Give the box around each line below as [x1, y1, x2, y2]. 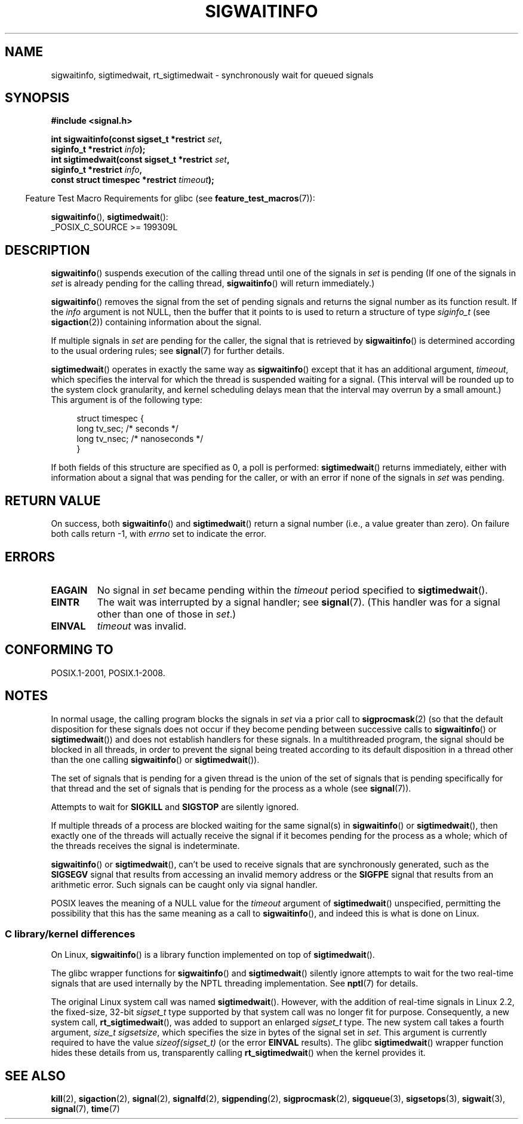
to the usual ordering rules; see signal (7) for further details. [51, 346, 285, 356]
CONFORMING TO [5, 642, 113, 658]
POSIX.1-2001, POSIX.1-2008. [51, 667, 165, 678]
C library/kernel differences [5, 928, 136, 940]
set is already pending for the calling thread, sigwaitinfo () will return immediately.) [51, 278, 375, 289]
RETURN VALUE [5, 493, 101, 508]
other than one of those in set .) [97, 607, 236, 620]
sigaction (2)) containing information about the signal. [51, 317, 261, 328]
